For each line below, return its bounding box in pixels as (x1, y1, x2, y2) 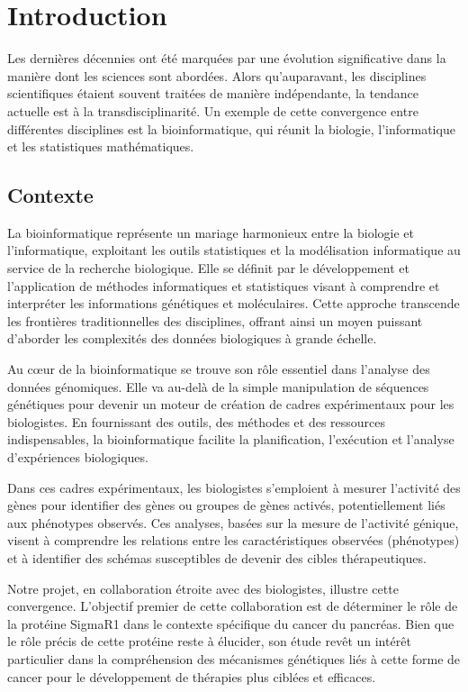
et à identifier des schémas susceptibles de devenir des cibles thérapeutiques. (7, 548, 427, 567)
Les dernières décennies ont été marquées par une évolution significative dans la (7, 49, 446, 68)
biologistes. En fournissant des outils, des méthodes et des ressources (7, 412, 386, 431)
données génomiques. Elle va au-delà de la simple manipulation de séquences (7, 377, 429, 396)
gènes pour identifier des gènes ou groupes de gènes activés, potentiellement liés (7, 496, 445, 514)
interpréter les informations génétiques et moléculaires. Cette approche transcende (7, 294, 460, 313)
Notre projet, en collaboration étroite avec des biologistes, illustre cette (7, 578, 399, 597)
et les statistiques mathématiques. (7, 137, 194, 156)
